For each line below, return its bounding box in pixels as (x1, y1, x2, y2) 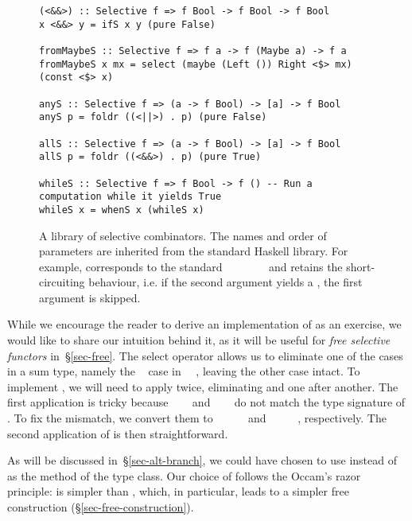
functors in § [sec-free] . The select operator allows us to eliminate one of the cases (7, 347, 403, 364)
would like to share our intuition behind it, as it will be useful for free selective (7, 332, 391, 348)
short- (346, 258, 375, 274)
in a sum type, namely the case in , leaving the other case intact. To (7, 363, 360, 379)
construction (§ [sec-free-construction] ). (7, 499, 194, 515)
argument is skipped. (39, 289, 141, 305)
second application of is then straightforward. (7, 425, 228, 441)
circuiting (39, 274, 85, 290)
